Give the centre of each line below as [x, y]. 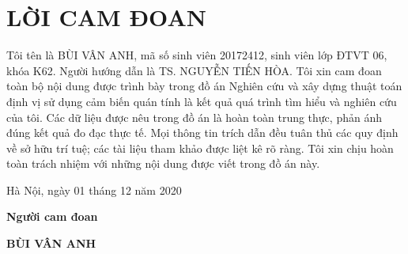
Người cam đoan [52, 216]
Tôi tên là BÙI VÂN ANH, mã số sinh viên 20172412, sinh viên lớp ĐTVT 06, [197, 55]
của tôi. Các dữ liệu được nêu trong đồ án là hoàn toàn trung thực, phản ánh [194, 117]
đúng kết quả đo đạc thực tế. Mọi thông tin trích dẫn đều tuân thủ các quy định [202, 133]
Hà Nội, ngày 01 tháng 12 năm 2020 [94, 190]
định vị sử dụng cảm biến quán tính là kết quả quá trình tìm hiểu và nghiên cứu [202, 101]
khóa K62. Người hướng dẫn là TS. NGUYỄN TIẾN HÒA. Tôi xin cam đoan [194, 70]
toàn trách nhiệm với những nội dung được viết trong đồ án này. [163, 163]
